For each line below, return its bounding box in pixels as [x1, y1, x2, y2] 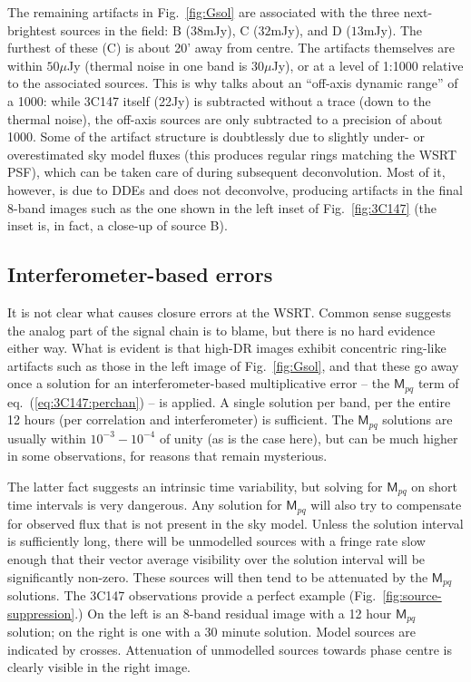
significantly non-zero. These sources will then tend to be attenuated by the [7, 567, 428, 586]
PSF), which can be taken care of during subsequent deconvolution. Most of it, [7, 162, 446, 181]
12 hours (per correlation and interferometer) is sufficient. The [7, 410, 354, 429]
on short [411, 476, 457, 495]
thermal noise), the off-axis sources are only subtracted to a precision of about [7, 109, 443, 128]
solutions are [382, 410, 453, 429]
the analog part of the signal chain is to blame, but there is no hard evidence [7, 320, 436, 339]
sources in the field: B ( [60, 20, 191, 39]
